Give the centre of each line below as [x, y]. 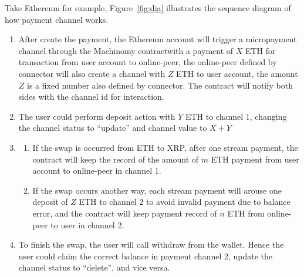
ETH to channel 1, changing [236, 116]
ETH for [260, 50]
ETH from [246, 213]
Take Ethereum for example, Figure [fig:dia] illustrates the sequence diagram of [148, 8]
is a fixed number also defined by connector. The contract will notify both [160, 85]
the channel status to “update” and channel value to [113, 128]
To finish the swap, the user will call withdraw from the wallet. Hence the [151, 244]
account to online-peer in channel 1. [97, 170]
